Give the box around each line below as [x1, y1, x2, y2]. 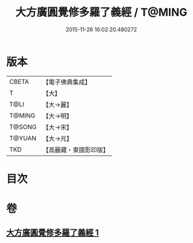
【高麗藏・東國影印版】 [42, 145, 110, 154]
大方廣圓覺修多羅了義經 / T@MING [15, 5, 188, 19]
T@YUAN [9, 134, 37, 142]
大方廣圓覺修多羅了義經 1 [6, 227, 100, 238]
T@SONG [9, 122, 37, 131]
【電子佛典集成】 [42, 78, 92, 86]
